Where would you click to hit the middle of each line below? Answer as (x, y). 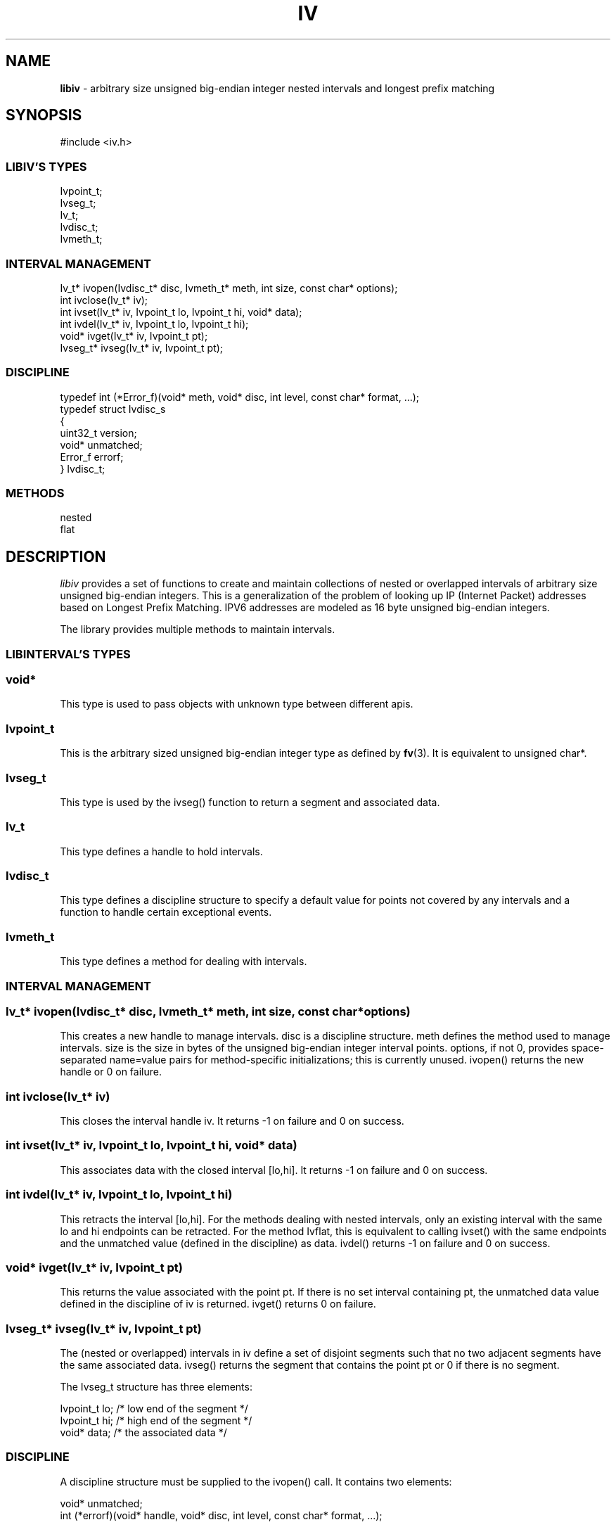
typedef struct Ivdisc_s (113, 409)
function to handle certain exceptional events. (166, 912)
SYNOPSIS (44, 115)
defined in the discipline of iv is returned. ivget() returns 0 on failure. (218, 1304)
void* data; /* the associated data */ (143, 1433)
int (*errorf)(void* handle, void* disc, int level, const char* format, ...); (221, 1515)
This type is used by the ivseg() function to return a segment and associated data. (250, 802)
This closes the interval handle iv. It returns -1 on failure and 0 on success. (232, 1121)
